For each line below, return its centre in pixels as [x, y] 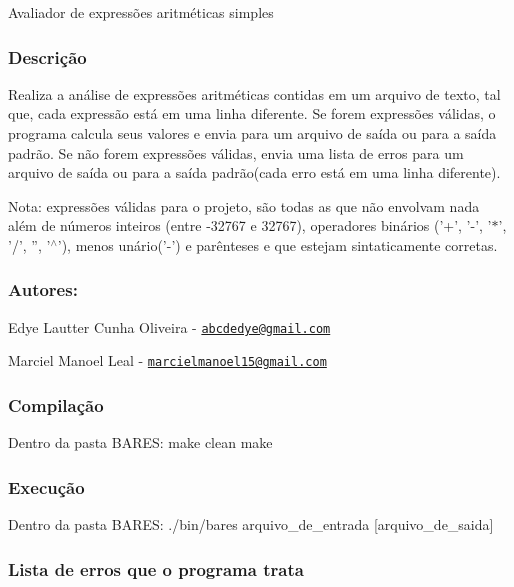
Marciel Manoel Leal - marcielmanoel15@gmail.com [167, 360]
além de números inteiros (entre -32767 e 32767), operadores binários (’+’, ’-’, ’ [250, 225]
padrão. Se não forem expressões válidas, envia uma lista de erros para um [236, 152]
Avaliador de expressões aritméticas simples [141, 12]
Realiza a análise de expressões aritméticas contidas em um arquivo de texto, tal [254, 93]
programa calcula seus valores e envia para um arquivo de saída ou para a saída [252, 133]
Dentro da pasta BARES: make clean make [140, 442]
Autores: [43, 289]
